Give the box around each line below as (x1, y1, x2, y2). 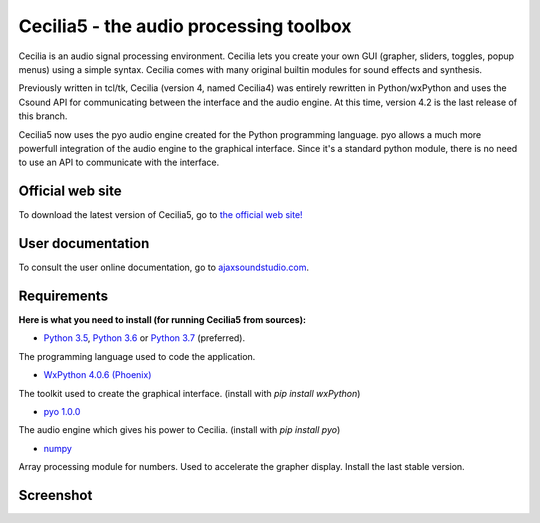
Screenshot (18, 486, 93, 504)
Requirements (18, 287, 109, 304)
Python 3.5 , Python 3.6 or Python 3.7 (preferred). (43, 332, 246, 344)
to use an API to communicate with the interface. (18, 156, 220, 169)
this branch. (18, 110, 68, 122)
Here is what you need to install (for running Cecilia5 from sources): (18, 314, 307, 325)
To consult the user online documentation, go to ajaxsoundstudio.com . (18, 261, 310, 274)
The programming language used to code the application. (18, 350, 256, 362)
